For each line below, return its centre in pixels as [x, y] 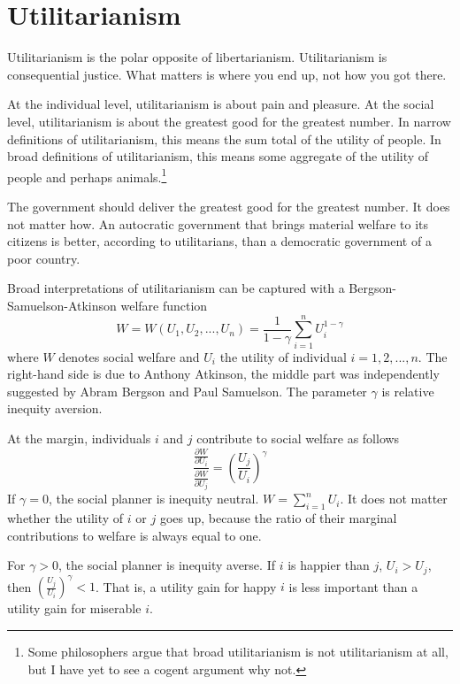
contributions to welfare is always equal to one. [134, 535]
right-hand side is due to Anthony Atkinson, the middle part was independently [223, 374]
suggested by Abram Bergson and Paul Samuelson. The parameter [187, 391]
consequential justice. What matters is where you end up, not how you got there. [227, 74]
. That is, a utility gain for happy [186, 586]
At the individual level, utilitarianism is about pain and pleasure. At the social [221, 104]
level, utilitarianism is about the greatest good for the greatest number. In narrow [229, 121]
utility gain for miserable [74, 608]
